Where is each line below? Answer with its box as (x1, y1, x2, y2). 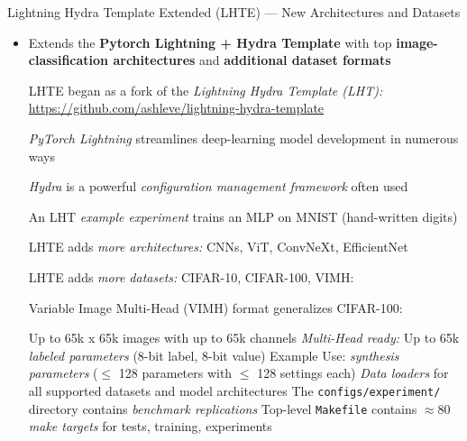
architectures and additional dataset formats (113, 51, 391, 69)
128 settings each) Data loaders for (257, 363, 449, 382)
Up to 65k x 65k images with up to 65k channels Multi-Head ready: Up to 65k (28, 328, 460, 347)
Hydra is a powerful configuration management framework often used (28, 177, 408, 196)
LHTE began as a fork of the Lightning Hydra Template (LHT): (28, 80, 383, 99)
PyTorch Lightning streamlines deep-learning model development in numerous (28, 128, 459, 147)
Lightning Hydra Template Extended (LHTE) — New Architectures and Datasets (7, 3, 461, 21)
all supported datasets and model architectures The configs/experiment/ (28, 381, 441, 400)
